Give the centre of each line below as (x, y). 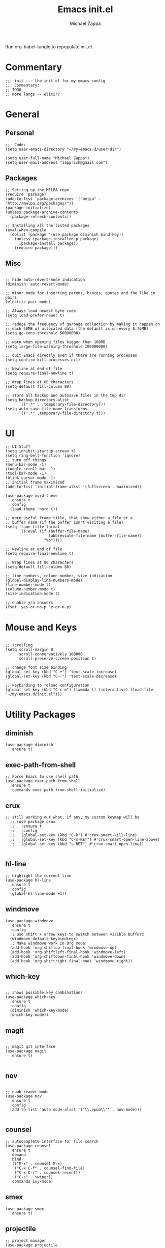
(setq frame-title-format (32, 527)
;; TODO (13, 90)
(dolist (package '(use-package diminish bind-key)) (67, 234)
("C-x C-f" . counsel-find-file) (50, 1168)
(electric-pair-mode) (28, 302)
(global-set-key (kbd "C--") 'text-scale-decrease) (61, 676)
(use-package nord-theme (31, 496)
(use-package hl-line (28, 880)
